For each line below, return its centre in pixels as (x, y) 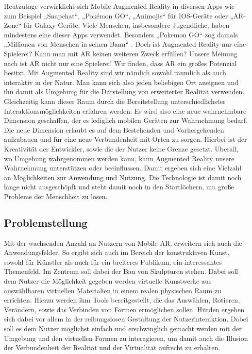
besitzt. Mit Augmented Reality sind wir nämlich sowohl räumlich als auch (115, 73)
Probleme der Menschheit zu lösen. (56, 196)
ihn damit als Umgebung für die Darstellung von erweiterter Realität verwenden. (124, 92)
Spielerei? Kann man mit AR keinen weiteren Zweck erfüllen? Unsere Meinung (121, 53)
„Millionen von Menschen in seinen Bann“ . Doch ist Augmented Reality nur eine (125, 44)
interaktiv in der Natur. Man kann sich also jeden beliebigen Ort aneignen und (121, 82)
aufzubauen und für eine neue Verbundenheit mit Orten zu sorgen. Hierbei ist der (126, 139)
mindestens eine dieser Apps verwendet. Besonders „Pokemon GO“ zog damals (121, 34)
